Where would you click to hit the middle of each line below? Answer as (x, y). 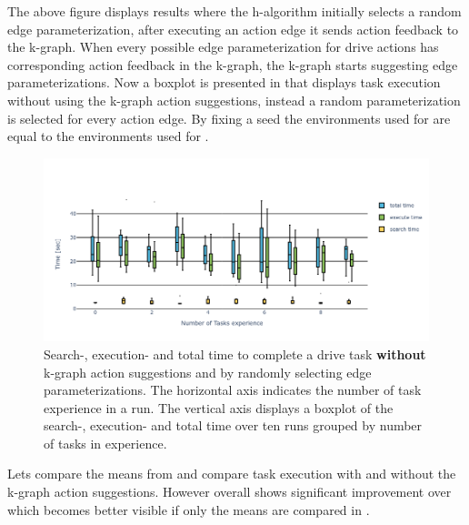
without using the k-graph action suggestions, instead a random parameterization (234, 100)
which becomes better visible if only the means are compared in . (189, 509)
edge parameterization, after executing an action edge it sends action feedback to (233, 29)
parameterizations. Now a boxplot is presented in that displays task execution (224, 82)
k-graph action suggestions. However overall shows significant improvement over (230, 492)
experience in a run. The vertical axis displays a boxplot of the (219, 407)
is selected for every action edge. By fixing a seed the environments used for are (229, 118)
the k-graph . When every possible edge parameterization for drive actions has (223, 47)
